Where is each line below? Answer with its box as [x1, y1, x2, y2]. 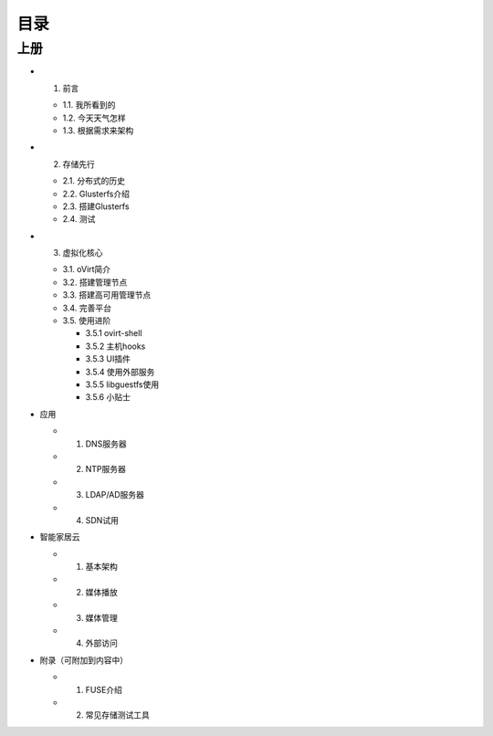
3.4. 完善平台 [62, 302, 111, 313]
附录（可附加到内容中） [39, 654, 128, 666]
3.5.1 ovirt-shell [85, 328, 142, 339]
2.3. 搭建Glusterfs [62, 201, 130, 212]
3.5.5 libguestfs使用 [85, 379, 160, 390]
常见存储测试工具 [85, 710, 150, 720]
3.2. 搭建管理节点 [62, 277, 128, 288]
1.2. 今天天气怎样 [62, 112, 127, 123]
